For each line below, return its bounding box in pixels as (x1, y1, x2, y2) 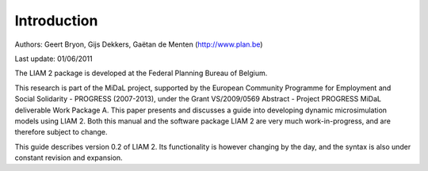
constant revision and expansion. (14, 153, 123, 162)
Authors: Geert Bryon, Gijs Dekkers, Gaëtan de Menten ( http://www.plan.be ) (14, 40, 263, 49)
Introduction (14, 12, 98, 29)
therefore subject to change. (14, 127, 108, 137)
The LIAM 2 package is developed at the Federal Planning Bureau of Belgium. (14, 68, 268, 78)
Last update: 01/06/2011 (14, 54, 93, 63)
